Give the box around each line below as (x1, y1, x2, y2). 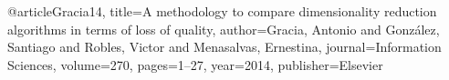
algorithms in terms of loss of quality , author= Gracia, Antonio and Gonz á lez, (7, 19, 440, 38)
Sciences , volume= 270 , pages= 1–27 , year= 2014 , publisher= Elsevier (7, 55, 383, 74)
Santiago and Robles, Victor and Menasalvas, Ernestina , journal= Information (7, 37, 442, 56)
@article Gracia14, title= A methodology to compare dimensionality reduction (7, 2, 437, 20)
